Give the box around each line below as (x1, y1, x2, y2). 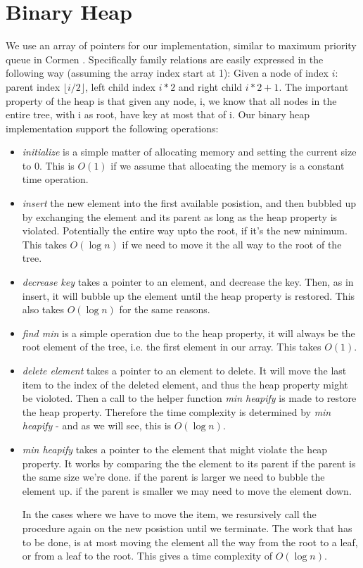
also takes (22, 302, 65, 317)
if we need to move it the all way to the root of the (122, 236, 342, 251)
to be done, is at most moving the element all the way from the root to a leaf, (22, 534, 358, 549)
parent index (6, 79, 60, 94)
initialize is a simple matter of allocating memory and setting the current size (22, 144, 357, 159)
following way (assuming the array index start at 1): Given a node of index (6, 65, 329, 80)
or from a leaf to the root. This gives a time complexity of (22, 548, 273, 563)
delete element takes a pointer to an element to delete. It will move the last (22, 363, 347, 377)
